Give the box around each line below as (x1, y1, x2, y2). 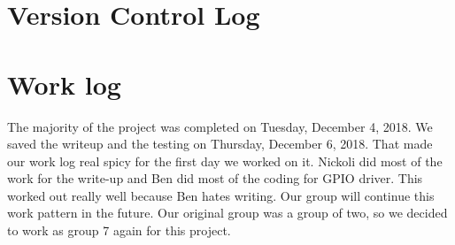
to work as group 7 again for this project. (7, 221, 231, 240)
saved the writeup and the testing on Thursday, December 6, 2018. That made (7, 134, 433, 153)
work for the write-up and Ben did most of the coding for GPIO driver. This (7, 169, 423, 188)
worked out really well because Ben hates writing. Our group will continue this (7, 186, 435, 204)
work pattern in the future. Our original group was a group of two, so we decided (7, 203, 448, 222)
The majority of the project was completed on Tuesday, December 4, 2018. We (7, 117, 433, 135)
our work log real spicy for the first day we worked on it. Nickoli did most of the (7, 151, 443, 170)
